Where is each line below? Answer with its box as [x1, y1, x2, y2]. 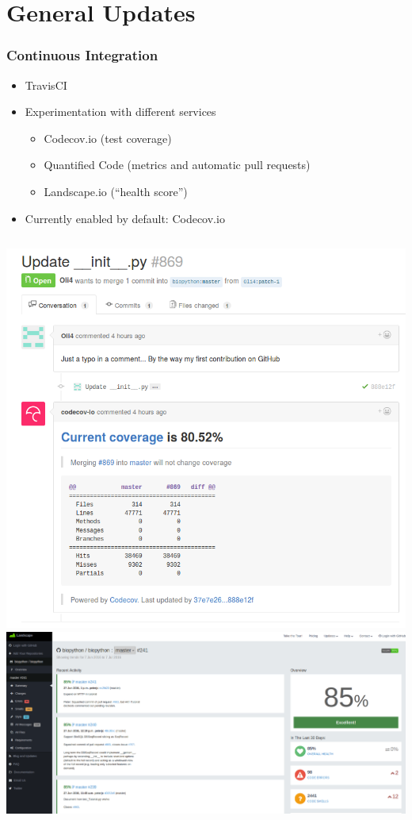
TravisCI [25, 76, 67, 93]
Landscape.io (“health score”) [44, 183, 188, 199]
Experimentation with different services [25, 103, 216, 120]
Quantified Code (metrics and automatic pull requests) [44, 156, 311, 173]
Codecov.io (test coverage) [44, 129, 172, 146]
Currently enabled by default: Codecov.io [25, 210, 225, 226]
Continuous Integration [6, 45, 158, 65]
